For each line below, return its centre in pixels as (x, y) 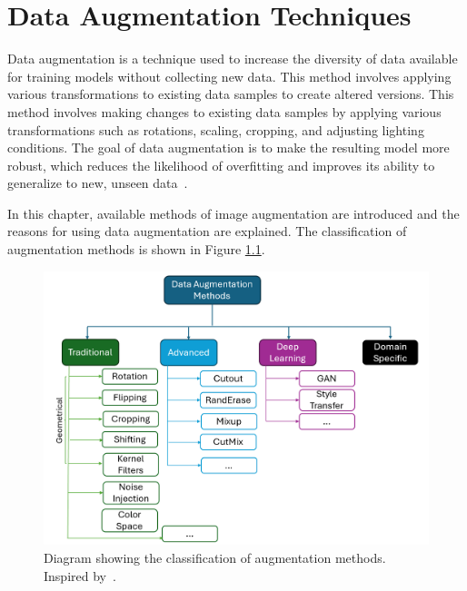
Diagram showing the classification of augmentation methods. (215, 557)
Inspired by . (80, 575)
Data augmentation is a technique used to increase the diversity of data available (233, 59)
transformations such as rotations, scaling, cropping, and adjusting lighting (216, 129)
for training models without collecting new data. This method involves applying (229, 76)
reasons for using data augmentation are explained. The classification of (207, 231)
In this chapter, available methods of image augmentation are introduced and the (233, 213)
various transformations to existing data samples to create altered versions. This (231, 94)
